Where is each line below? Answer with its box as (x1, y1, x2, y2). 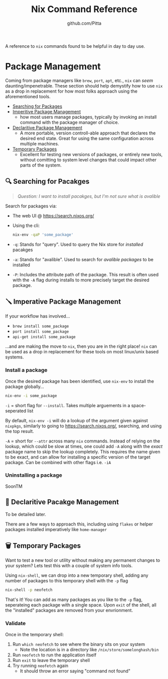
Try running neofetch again (12, 662, 69, 668)
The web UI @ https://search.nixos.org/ (12, 212, 94, 218)
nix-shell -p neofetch (5, 587, 53, 592)
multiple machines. (20, 140, 59, 146)
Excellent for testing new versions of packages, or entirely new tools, (20, 151, 163, 157)
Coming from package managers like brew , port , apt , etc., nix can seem (5, 77, 153, 84)
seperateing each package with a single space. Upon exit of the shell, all (5, 602, 156, 608)
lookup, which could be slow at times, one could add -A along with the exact (5, 443, 163, 449)
